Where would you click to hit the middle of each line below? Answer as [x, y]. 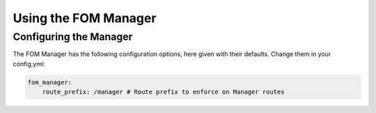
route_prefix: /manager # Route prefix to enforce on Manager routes [163, 92]
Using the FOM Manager [85, 18]
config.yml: [29, 64]
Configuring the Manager [73, 37]
